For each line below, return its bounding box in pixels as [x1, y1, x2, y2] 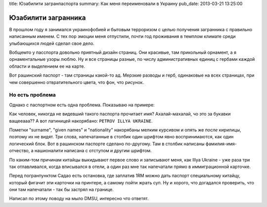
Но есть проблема [9, 91, 56, 98]
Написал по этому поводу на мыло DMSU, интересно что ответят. [9, 196, 149, 202]
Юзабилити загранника [9, 13, 86, 22]
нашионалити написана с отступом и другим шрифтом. [34, 148, 152, 154]
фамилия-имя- [205, 141, 237, 147]
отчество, [9, 148, 30, 154]
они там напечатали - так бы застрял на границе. [9, 187, 114, 193]
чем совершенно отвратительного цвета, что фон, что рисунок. [9, 79, 144, 85]
